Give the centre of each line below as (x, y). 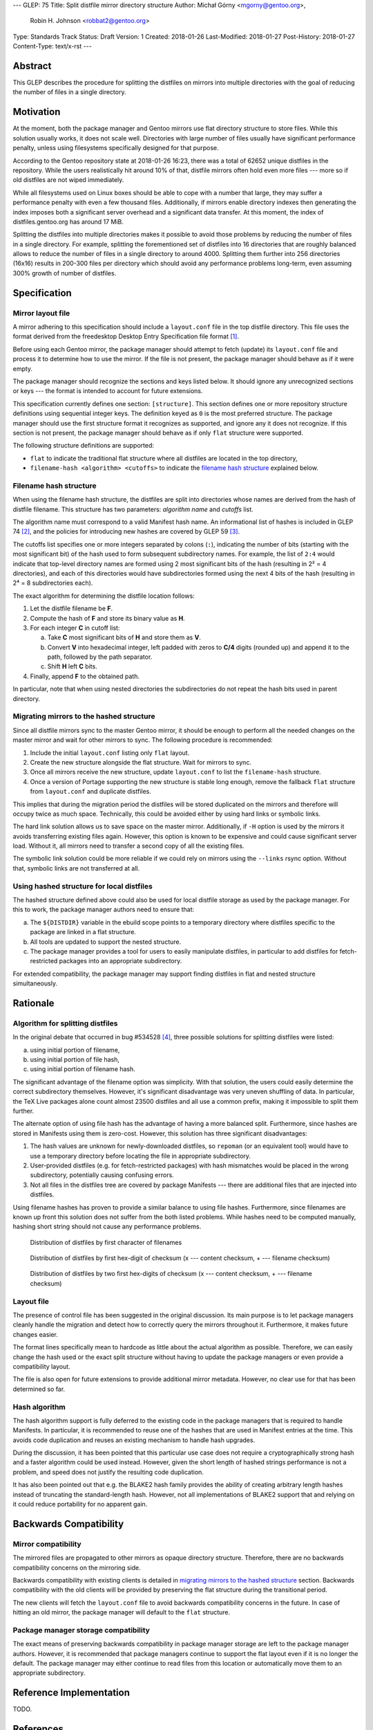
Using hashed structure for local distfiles (83, 886)
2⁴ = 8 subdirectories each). (53, 583)
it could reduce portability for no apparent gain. (80, 1504)
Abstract (32, 66)
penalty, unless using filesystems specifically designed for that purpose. (116, 148)
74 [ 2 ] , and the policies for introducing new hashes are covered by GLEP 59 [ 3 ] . (126, 531)
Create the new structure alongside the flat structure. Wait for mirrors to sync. (141, 762)
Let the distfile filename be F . (71, 608)
